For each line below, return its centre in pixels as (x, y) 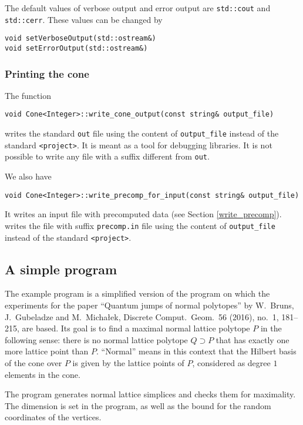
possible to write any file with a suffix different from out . (107, 156)
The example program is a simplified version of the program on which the (137, 293)
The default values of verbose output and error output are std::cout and (138, 8)
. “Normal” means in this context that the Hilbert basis (196, 351)
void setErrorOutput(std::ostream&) (76, 48)
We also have (28, 176)
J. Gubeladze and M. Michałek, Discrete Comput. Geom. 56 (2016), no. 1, (142, 316)
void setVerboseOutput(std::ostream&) (80, 39)
